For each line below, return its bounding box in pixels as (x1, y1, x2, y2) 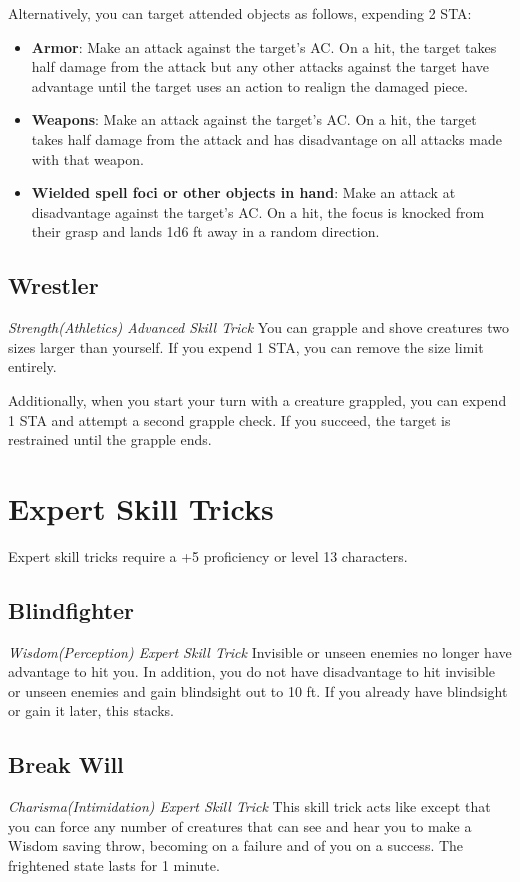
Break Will (8, 749, 124, 780)
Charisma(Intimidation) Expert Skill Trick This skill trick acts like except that (8, 796, 491, 817)
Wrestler (8, 270, 99, 301)
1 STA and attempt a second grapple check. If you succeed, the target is (8, 409, 451, 430)
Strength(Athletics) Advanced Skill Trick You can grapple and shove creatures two (8, 317, 509, 338)
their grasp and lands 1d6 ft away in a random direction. (31, 221, 380, 242)
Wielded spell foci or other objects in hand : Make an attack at (31, 182, 456, 203)
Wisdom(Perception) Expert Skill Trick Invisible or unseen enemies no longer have (8, 641, 512, 662)
